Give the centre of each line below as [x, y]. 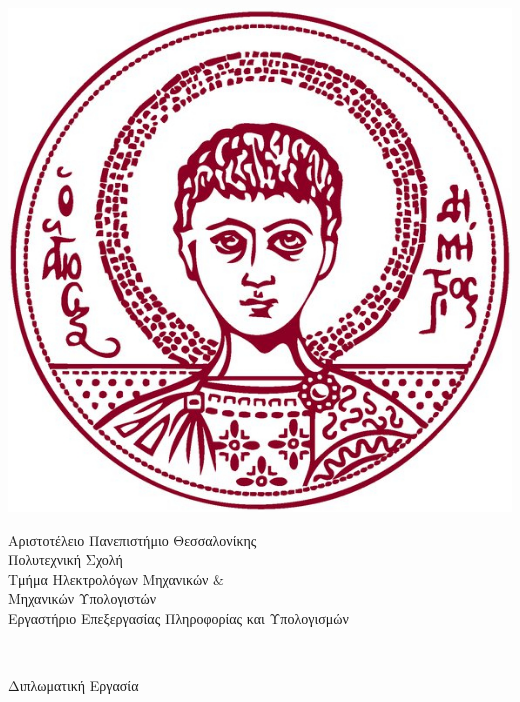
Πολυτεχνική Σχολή [65, 559]
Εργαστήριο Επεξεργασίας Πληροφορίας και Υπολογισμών [178, 617]
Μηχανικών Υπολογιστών [82, 598]
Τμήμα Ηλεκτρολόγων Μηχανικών [108, 578]
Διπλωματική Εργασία [73, 685]
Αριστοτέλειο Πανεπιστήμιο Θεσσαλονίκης [132, 539]
